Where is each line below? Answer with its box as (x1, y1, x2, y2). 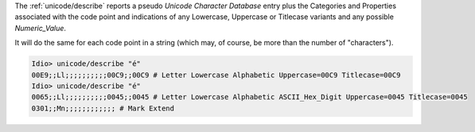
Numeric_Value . (14, 23, 67, 33)
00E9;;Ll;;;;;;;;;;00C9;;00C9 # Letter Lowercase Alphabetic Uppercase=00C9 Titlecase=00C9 (31, 70, 401, 80)
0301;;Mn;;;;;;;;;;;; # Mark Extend (31, 103, 175, 113)
